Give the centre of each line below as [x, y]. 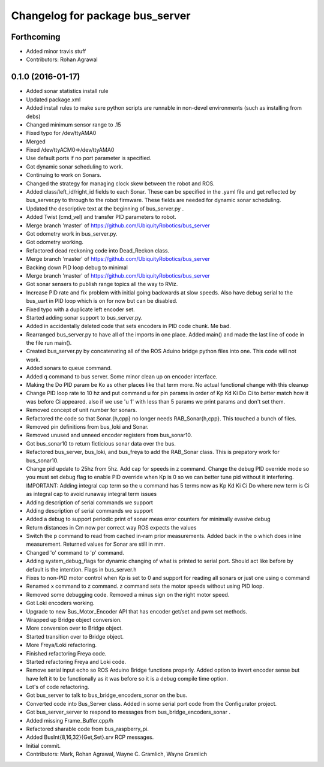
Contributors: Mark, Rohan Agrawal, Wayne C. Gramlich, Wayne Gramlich [116, 754]
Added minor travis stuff [56, 52]
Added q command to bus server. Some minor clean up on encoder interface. [122, 376]
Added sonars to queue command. [69, 368]
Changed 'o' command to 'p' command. [75, 552]
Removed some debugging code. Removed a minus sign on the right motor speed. [128, 594]
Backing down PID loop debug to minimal [77, 267]
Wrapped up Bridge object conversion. [74, 619]
